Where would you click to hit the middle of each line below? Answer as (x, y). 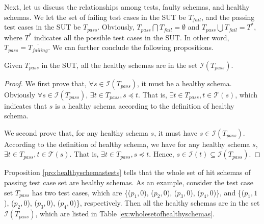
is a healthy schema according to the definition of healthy (144, 105)
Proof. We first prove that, (45, 83)
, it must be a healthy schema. (184, 83)
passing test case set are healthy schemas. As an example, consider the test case (129, 182)
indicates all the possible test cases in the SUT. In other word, (132, 37)
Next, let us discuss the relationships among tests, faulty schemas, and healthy (127, 7)
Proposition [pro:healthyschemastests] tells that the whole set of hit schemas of (127, 172)
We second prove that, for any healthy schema (76, 132)
